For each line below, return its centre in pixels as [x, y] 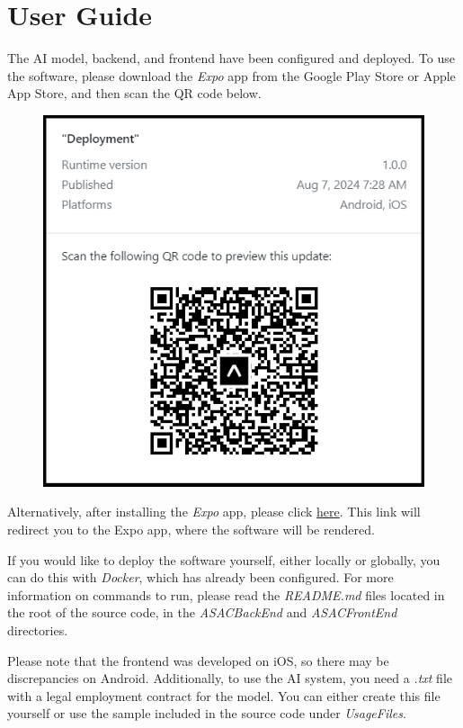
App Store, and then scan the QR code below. [134, 93]
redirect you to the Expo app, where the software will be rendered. [191, 529]
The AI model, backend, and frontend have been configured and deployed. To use [231, 58]
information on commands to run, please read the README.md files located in [226, 594]
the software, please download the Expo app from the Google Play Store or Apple [231, 75]
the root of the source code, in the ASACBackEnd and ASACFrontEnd [202, 612]
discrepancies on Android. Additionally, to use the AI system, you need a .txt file [230, 678]
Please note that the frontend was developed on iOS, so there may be [198, 660]
